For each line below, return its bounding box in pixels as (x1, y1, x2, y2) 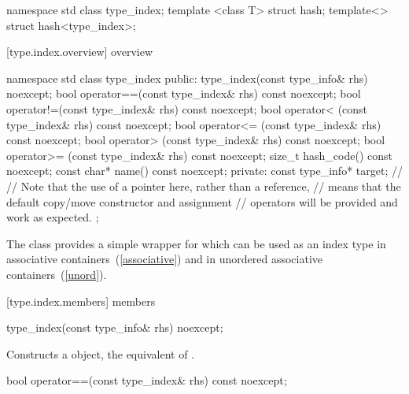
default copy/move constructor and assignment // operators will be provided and (6, 193, 398, 210)
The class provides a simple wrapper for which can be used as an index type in (6, 235, 386, 251)
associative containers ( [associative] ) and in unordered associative (6, 251, 322, 267)
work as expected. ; (6, 209, 99, 225)
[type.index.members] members (6, 292, 156, 309)
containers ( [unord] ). (6, 266, 107, 282)
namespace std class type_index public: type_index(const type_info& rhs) (6, 69, 368, 86)
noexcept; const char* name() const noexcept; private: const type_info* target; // (6, 162, 403, 179)
